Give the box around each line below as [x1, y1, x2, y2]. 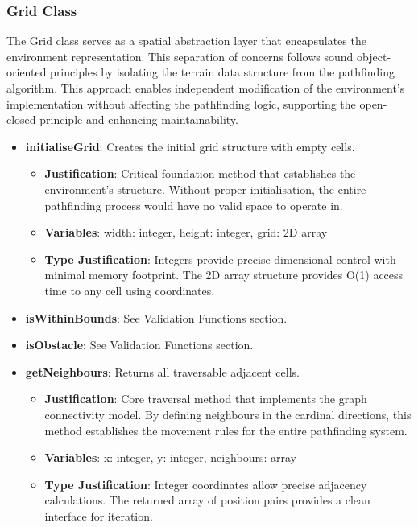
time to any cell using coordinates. [44, 282, 215, 298]
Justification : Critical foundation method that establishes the [44, 165, 356, 182]
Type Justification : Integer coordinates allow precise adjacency [44, 476, 367, 492]
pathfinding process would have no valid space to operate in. [44, 196, 343, 213]
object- [357, 47, 391, 64]
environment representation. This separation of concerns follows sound [6, 47, 354, 64]
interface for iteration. [44, 507, 153, 524]
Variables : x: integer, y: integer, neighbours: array [44, 449, 296, 466]
